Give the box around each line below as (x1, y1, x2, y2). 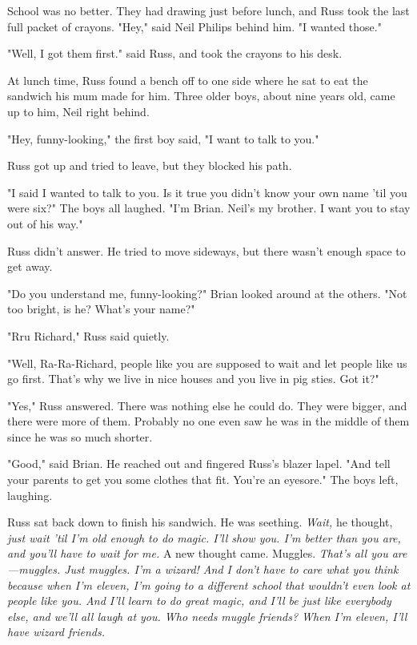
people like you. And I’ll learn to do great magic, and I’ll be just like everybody (7, 592, 391, 609)
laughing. (7, 486, 53, 503)
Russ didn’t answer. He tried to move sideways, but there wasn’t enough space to (7, 242, 406, 259)
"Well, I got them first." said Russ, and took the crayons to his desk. (7, 45, 343, 62)
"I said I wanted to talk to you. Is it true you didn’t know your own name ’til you (7, 183, 407, 200)
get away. (7, 258, 53, 275)
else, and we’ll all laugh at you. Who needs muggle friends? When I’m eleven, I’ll (7, 607, 407, 624)
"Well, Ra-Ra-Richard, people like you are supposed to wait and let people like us (7, 354, 407, 371)
